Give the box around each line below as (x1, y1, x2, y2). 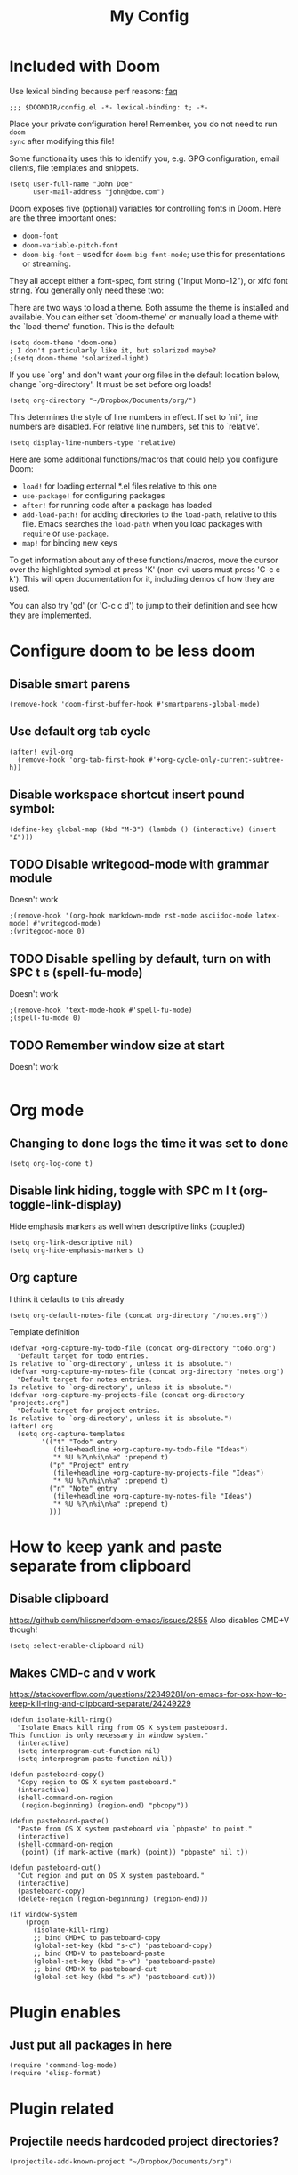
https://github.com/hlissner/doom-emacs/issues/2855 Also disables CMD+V (9, 1614, 290, 1625)
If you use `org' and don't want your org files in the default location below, (9, 369, 280, 380)
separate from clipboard (9, 1556, 192, 1576)
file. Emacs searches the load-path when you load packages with (21, 518, 262, 529)
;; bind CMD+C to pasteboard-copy (32, 1934, 162, 1943)
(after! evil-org (9, 748, 74, 756)
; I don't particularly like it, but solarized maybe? (9, 345, 217, 355)
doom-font (21, 231, 60, 240)
